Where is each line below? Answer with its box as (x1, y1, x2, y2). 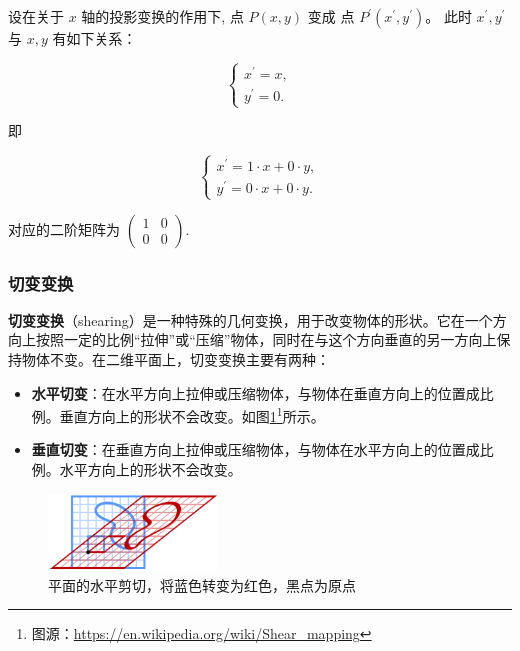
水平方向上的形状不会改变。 (59, 459, 242, 480)
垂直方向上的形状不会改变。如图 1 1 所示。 (59, 403, 325, 426)
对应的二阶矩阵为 (8, 218, 120, 239)
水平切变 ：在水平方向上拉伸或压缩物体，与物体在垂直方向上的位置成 (31, 382, 480, 403)
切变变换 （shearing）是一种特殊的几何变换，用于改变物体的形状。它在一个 (8, 309, 493, 330)
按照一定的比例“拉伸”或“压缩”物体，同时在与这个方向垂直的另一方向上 (35, 329, 497, 350)
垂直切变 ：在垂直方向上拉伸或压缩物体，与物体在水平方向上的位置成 (31, 439, 480, 460)
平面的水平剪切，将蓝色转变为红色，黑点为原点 (48, 574, 356, 595)
